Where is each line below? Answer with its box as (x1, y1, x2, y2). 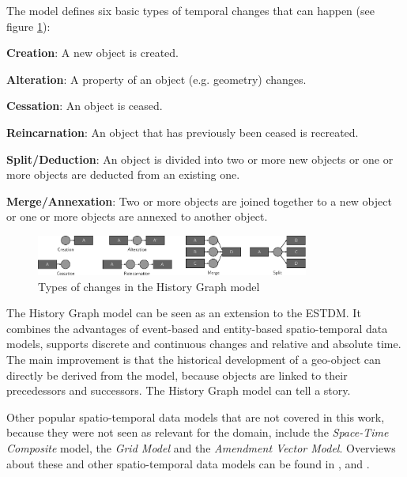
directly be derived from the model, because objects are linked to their (6, 366, 348, 383)
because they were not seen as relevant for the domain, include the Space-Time (6, 424, 389, 441)
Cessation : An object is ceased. (6, 97, 163, 114)
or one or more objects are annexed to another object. (6, 208, 268, 225)
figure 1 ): (6, 17, 51, 34)
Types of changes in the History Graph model (38, 278, 260, 294)
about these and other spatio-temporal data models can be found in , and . (6, 455, 370, 471)
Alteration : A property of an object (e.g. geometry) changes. (6, 70, 307, 87)
